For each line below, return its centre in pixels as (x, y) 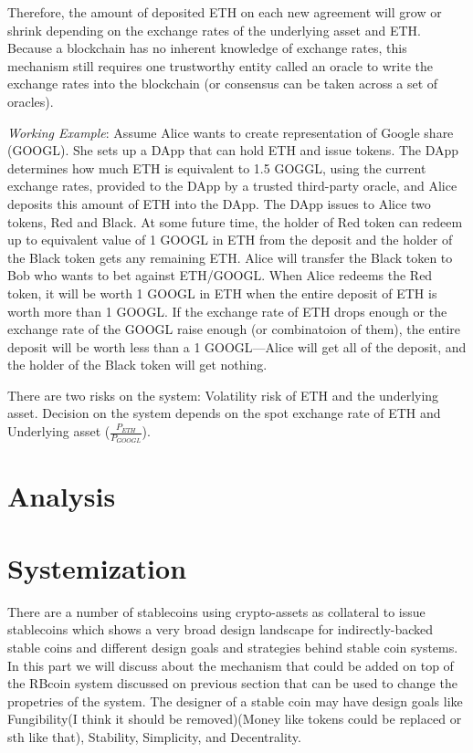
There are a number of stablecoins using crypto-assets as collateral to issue (216, 611)
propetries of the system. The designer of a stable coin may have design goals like (235, 701)
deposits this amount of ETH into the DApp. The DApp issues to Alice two (219, 203)
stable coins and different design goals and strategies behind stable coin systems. (233, 647)
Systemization (97, 567)
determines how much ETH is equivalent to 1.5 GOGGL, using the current (217, 167)
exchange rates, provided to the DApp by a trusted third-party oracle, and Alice (232, 186)
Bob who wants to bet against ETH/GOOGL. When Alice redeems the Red (220, 275)
